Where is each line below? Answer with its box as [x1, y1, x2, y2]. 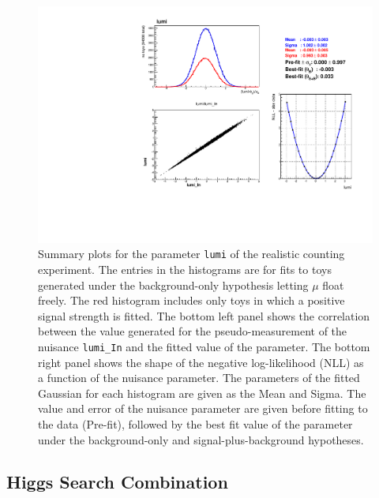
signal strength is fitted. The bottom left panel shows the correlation [38, 307, 370, 324]
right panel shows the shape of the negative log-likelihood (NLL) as [38, 354, 364, 370]
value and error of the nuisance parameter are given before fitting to [38, 400, 368, 417]
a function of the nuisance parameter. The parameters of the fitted [38, 369, 360, 386]
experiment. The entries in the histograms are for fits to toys [38, 260, 332, 277]
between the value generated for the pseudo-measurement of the [38, 323, 347, 339]
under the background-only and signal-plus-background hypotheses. [38, 431, 364, 447]
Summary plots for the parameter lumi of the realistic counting [38, 245, 345, 262]
